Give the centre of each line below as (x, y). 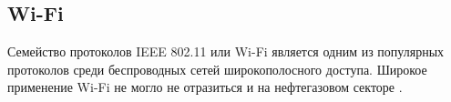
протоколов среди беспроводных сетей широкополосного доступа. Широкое (217, 69)
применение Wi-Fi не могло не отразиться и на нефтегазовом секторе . (205, 87)
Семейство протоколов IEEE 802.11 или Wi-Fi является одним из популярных (226, 51)
